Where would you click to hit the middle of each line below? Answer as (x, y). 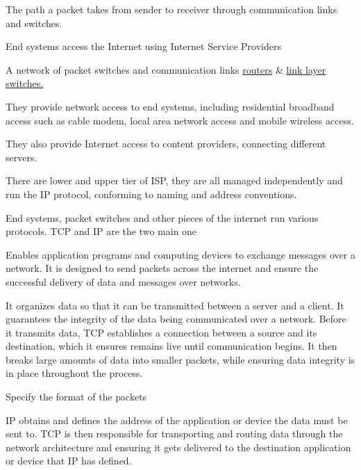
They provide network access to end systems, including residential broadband (170, 106)
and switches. (34, 23)
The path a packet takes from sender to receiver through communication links (171, 9)
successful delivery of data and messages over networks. (123, 281)
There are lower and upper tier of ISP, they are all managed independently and (174, 180)
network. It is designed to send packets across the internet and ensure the (162, 268)
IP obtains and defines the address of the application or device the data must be (177, 420)
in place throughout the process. (74, 373)
